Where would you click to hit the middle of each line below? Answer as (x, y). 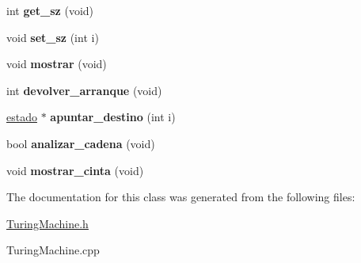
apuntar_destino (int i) (113, 117)
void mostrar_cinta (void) (75, 170)
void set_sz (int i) (53, 37)
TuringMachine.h (47, 223)
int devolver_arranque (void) (84, 90)
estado (22, 117)
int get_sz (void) (50, 10)
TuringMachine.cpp (53, 250)
